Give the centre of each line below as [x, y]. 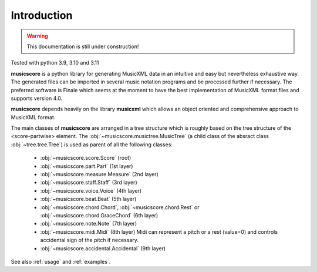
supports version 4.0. [37, 98]
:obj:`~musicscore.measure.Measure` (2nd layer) [99, 174]
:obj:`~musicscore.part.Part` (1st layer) [87, 166]
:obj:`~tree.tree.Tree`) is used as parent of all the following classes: [92, 145]
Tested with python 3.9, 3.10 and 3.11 [55, 63]
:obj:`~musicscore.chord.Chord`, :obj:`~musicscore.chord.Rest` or [120, 207]
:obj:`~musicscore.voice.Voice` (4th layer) [91, 190]
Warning [37, 36]
